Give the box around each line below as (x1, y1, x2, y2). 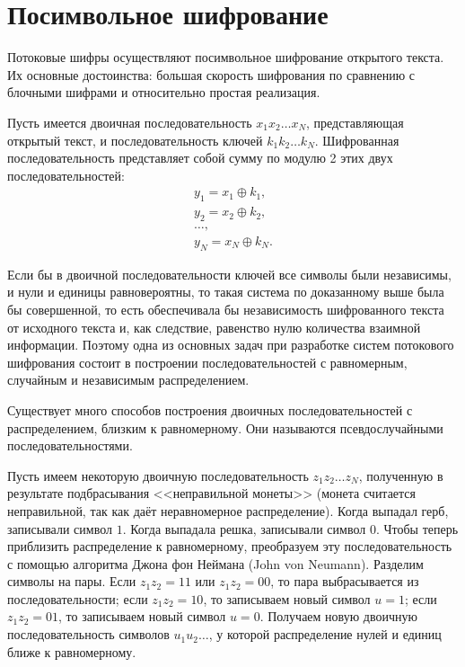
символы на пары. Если (7, 572, 136, 591)
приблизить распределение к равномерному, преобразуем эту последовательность (7, 537, 452, 556)
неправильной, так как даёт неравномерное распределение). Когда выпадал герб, (7, 501, 449, 520)
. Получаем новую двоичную (259, 607, 417, 626)
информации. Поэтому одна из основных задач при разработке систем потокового (7, 335, 454, 354)
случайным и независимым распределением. (7, 370, 250, 389)
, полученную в (358, 466, 443, 485)
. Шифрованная (314, 130, 399, 149)
